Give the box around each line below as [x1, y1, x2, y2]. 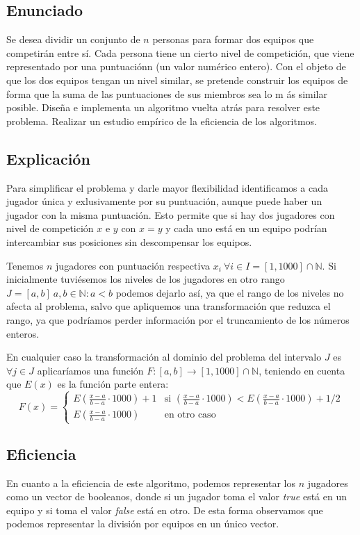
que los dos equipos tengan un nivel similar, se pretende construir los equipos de [6, 72, 348, 87]
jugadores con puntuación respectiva [56, 258, 210, 272]
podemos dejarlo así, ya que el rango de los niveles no [115, 285, 344, 299]
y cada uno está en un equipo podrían [165, 221, 327, 236]
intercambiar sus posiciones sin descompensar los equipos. [6, 234, 252, 249]
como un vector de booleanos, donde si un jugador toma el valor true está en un [6, 489, 347, 504]
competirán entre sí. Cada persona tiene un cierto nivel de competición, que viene [6, 45, 354, 60]
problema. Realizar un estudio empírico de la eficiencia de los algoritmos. [6, 113, 318, 128]
